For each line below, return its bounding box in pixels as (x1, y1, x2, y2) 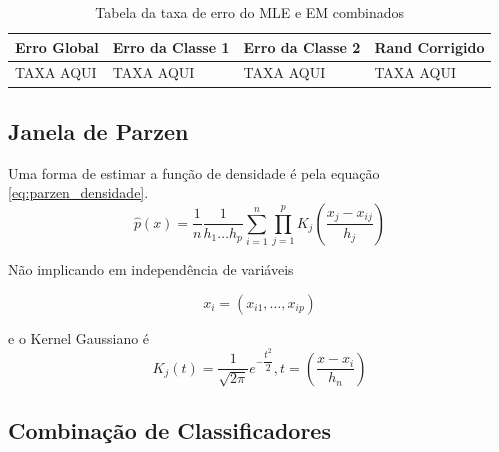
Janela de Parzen (8, 115, 189, 146)
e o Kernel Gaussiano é (8, 327, 150, 348)
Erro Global (15, 36, 99, 57)
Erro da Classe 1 (112, 36, 230, 57)
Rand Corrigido (374, 36, 485, 57)
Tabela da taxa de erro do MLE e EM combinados (95, 2, 405, 22)
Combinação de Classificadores (8, 415, 331, 446)
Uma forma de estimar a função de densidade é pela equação (8, 162, 380, 183)
